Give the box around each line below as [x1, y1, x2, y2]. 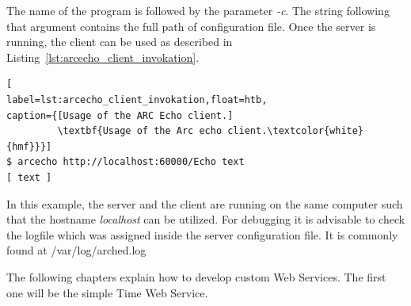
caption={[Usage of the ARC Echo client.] [6, 109, 234, 121]
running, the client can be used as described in [6, 33, 233, 50]
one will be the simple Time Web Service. [6, 284, 208, 300]
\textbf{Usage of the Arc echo [57, 125, 223, 137]
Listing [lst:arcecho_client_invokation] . [6, 48, 200, 65]
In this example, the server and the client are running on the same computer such [6, 195, 403, 212]
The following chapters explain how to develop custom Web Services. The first [6, 268, 386, 285]
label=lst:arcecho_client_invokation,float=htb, [6, 94, 268, 105]
